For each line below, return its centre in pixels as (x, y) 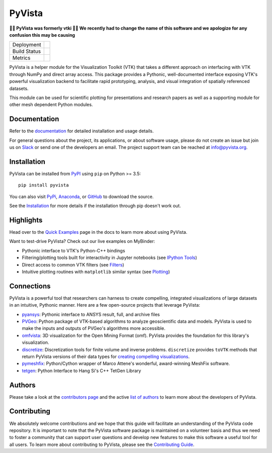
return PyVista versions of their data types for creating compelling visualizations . (106, 356)
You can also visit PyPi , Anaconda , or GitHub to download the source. (81, 197)
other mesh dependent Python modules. (51, 105)
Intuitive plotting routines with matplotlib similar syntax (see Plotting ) (96, 271)
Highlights (26, 220)
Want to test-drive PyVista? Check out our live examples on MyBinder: (82, 241)
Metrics (21, 58)
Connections (30, 286)
